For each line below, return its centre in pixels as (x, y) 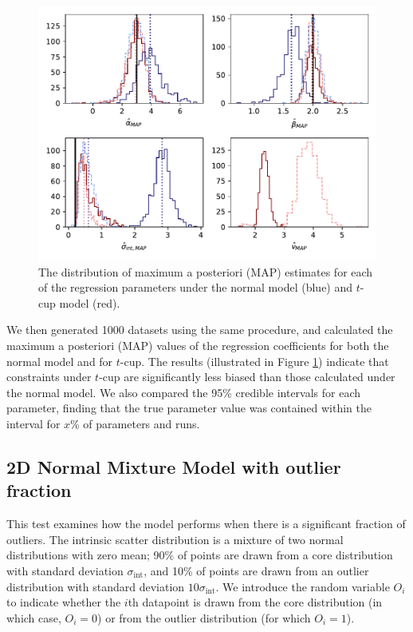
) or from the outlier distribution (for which (204, 617)
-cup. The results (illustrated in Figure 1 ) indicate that (254, 361)
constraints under (49, 377)
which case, (34, 617)
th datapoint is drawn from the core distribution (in (255, 602)
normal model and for (60, 361)
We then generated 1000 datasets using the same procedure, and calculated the (200, 330)
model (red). (90, 302)
